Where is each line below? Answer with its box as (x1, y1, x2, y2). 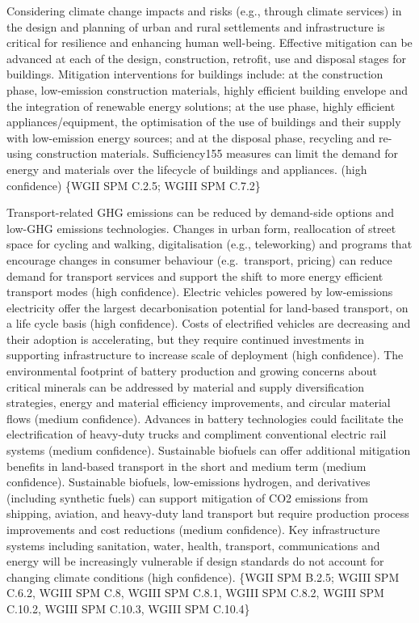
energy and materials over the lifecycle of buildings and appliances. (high (6, 160, 367, 177)
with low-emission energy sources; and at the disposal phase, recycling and (6, 129, 375, 146)
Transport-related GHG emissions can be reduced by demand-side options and (6, 204, 394, 221)
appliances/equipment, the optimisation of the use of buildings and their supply (6, 113, 401, 130)
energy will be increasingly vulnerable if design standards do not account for (6, 553, 384, 570)
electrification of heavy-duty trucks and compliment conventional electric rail (6, 426, 387, 443)
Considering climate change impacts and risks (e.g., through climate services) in (6, 2, 402, 19)
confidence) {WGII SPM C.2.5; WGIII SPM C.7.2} (6, 176, 261, 193)
